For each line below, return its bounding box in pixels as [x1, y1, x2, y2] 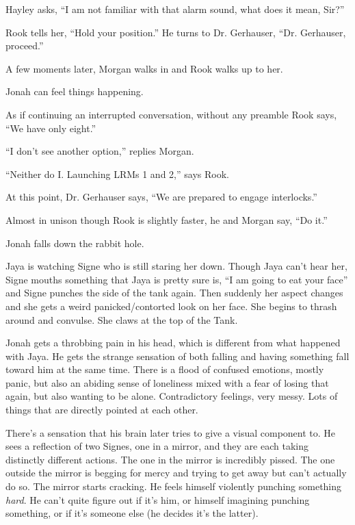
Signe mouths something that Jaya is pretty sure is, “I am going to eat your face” [5, 272, 348, 286]
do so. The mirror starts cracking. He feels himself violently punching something [5, 479, 342, 494]
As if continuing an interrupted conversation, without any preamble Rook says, [5, 107, 337, 121]
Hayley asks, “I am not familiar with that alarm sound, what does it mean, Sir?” [5, 2, 345, 16]
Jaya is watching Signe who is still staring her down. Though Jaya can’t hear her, [5, 259, 347, 273]
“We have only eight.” [5, 120, 96, 135]
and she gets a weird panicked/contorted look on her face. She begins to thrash [5, 298, 337, 313]
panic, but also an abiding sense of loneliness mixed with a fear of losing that [5, 375, 329, 389]
